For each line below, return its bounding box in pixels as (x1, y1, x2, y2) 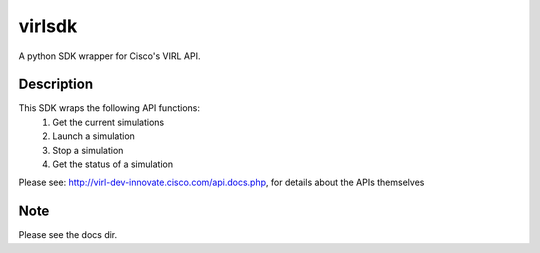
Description (18, 76, 94, 93)
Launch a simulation (52, 130, 135, 142)
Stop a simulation (52, 144, 124, 156)
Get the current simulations (52, 116, 165, 128)
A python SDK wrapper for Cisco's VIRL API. (18, 50, 201, 62)
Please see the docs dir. (18, 229, 118, 241)
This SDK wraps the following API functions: (18, 102, 200, 114)
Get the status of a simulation (52, 158, 174, 170)
